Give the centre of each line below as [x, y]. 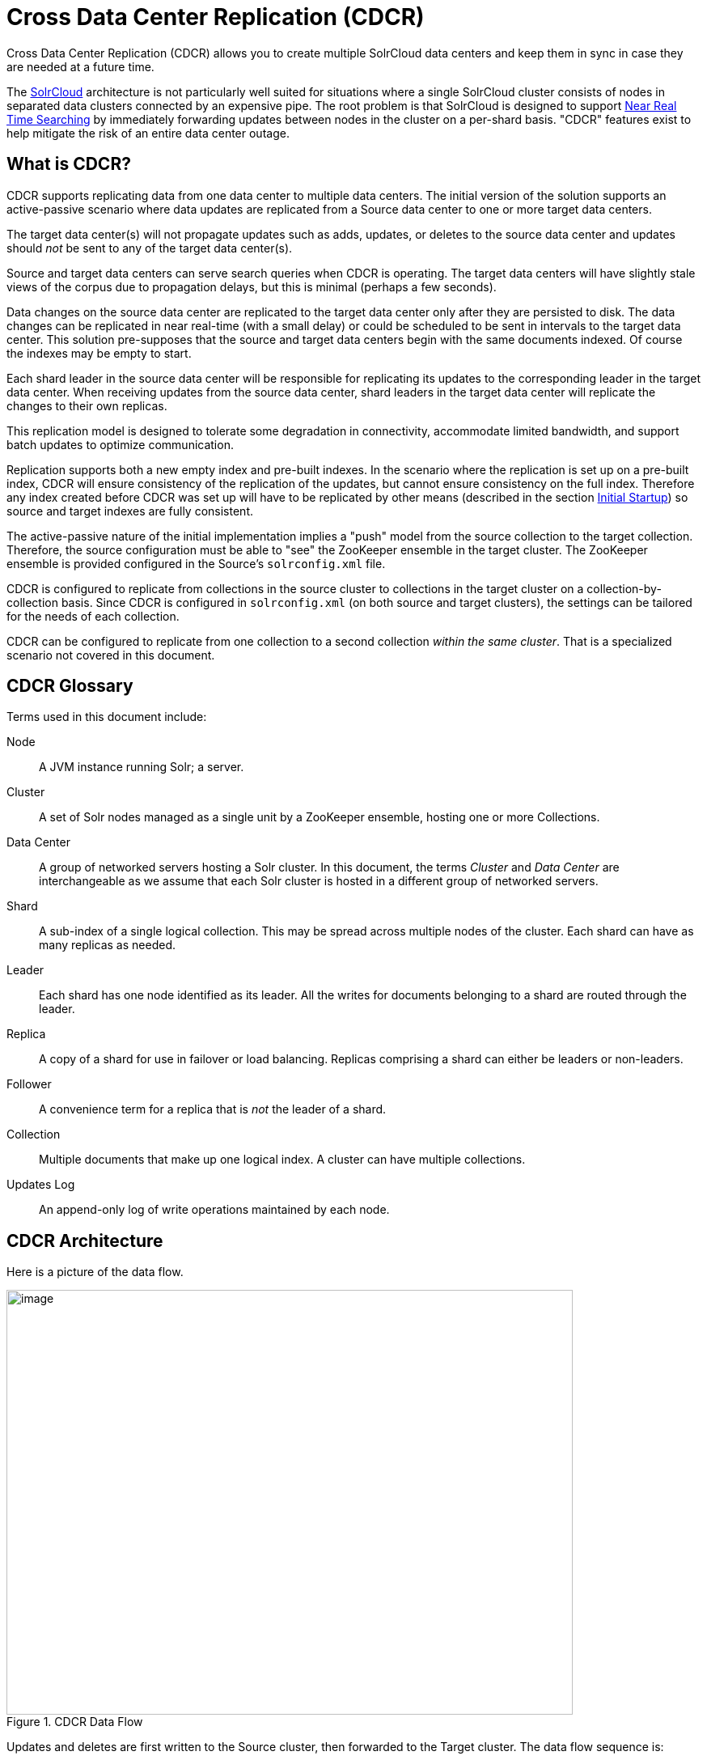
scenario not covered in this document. [111, 655]
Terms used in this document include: [107, 717]
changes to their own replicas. [87, 405]
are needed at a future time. [80, 66]
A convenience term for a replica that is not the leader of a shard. [213, 1109]
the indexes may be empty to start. [99, 353]
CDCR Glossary [70, 686]
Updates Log [41, 1185]
